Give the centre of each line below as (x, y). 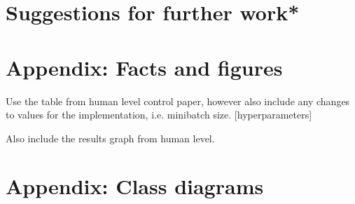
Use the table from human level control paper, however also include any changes (178, 101)
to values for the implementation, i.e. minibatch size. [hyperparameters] (159, 115)
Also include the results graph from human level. (110, 138)
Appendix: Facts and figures (144, 67)
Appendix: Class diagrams (135, 186)
